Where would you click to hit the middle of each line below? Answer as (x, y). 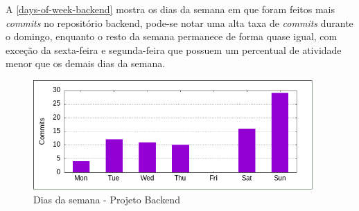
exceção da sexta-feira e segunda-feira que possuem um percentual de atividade (174, 49)
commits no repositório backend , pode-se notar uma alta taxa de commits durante (179, 22)
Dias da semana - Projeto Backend (107, 199)
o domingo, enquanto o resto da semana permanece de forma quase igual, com (172, 36)
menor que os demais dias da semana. (86, 63)
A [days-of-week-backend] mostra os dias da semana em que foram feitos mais (170, 9)
